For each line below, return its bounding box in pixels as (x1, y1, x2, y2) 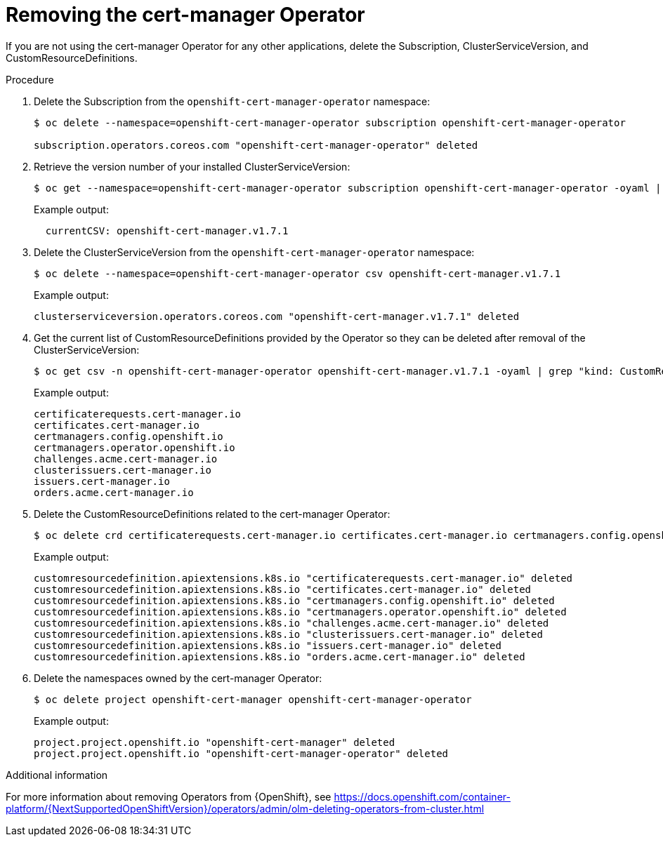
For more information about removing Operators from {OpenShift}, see (6, 790, 331, 803)
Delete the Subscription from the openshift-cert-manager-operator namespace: (34, 95, 431, 107)
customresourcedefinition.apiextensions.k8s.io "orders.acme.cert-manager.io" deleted (34, 650, 525, 662)
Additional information (6, 768, 108, 781)
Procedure (6, 73, 54, 86)
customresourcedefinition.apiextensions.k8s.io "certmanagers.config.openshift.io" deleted (34, 594, 555, 606)
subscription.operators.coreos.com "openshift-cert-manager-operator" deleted (34, 139, 478, 151)
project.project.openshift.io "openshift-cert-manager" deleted (34, 736, 395, 748)
